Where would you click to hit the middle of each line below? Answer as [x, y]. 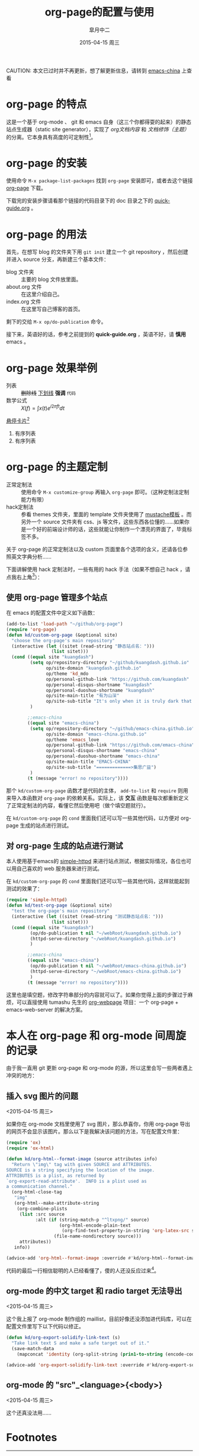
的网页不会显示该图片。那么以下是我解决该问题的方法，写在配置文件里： [94, 1132]
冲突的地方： [22, 1075]
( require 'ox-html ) [30, 1148]
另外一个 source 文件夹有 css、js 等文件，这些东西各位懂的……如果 [103, 522]
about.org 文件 [24, 287]
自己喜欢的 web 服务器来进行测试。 [59, 868]
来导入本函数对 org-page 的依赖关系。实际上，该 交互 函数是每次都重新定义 [98, 798]
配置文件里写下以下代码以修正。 [45, 1326]
